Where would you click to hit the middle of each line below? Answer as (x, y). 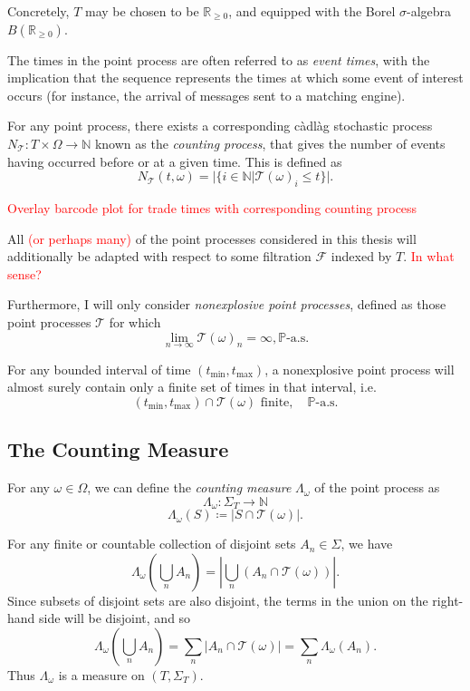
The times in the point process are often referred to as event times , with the (219, 59)
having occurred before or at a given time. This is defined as (175, 161)
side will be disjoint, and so (115, 618)
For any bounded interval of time (99, 369)
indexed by (361, 256)
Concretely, (38, 11)
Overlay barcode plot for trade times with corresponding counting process (212, 207)
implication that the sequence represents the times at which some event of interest (235, 78)
